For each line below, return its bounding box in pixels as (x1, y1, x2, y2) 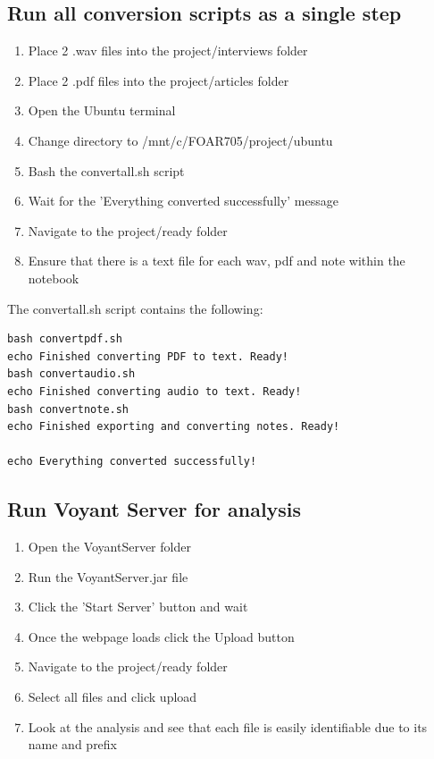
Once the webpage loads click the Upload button (28, 627, 295, 645)
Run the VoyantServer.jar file (28, 567, 188, 586)
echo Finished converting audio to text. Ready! (7, 384, 302, 398)
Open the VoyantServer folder (28, 537, 191, 556)
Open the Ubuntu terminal (28, 101, 176, 120)
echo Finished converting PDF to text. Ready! (7, 350, 288, 363)
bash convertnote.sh (7, 402, 129, 416)
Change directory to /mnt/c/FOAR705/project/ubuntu (28, 131, 333, 149)
